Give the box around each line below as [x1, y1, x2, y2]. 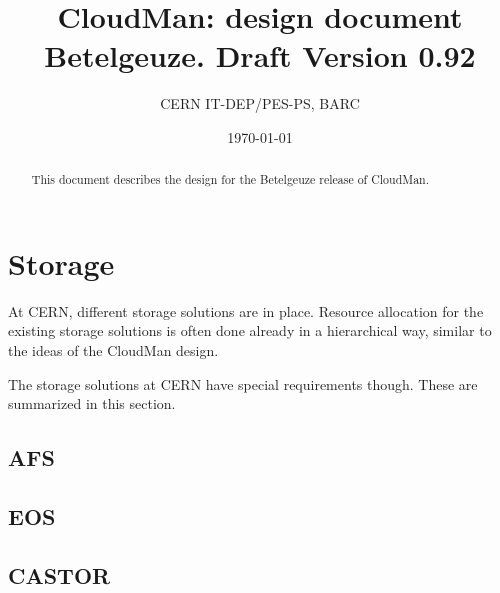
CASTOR [8, 559, 111, 590]
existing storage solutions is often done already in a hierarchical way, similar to [8, 320, 492, 341]
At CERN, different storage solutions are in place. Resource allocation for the [8, 300, 484, 321]
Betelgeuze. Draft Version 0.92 [44, 35, 476, 76]
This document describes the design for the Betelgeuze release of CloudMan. [31, 171, 430, 188]
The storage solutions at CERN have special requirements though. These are [8, 373, 478, 394]
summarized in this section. [8, 393, 176, 414]
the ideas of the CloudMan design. [8, 340, 219, 361]
